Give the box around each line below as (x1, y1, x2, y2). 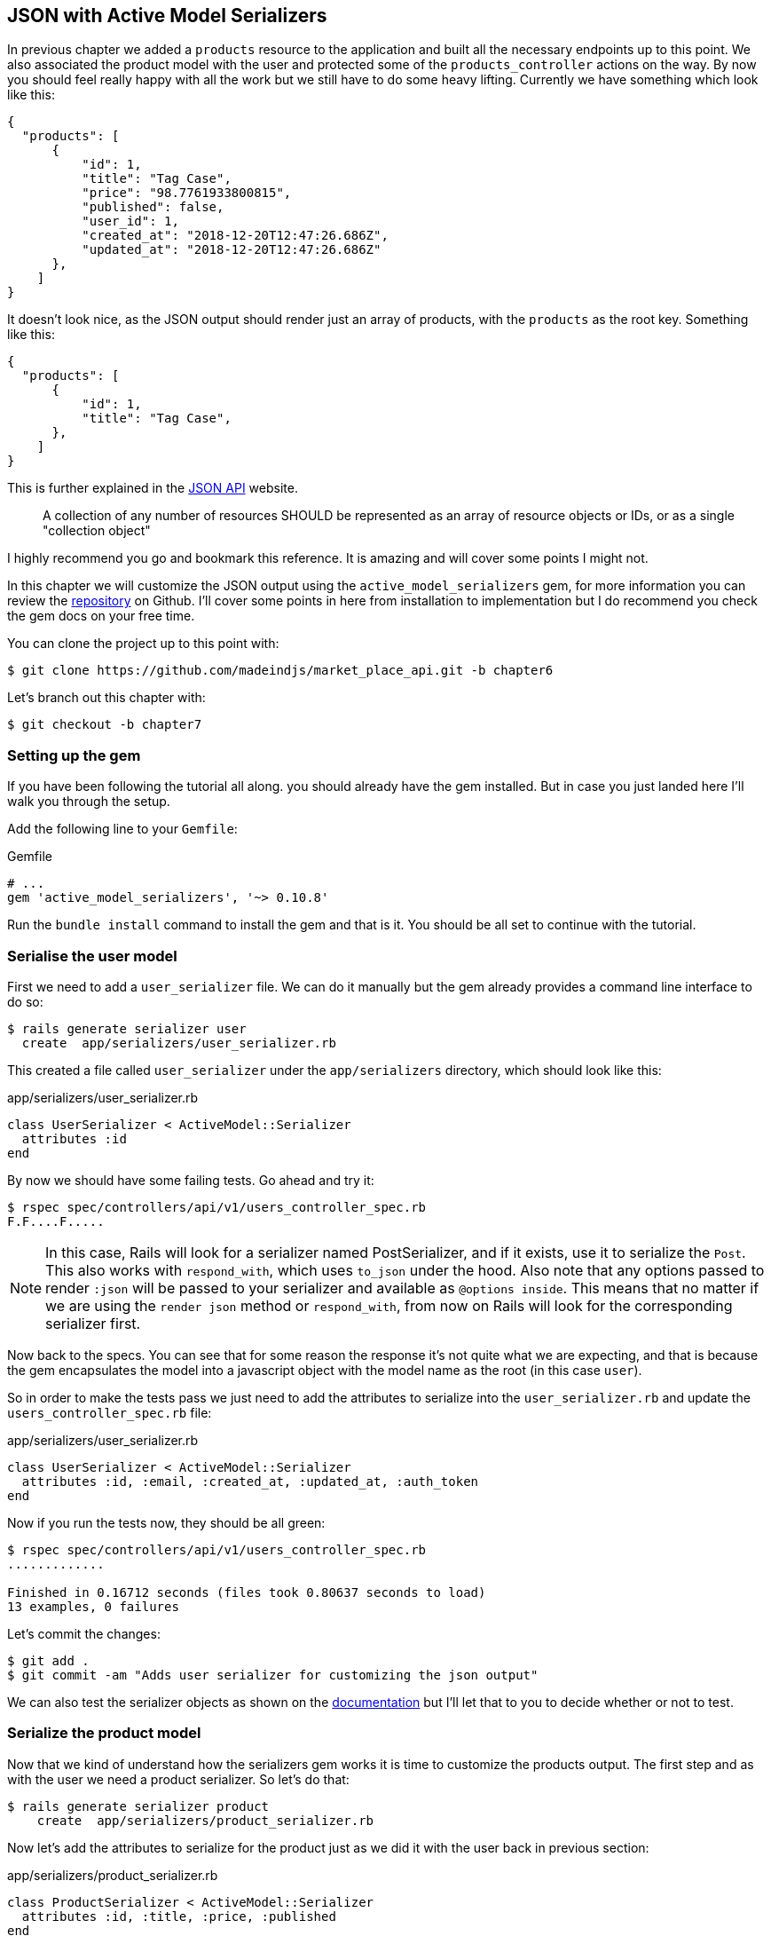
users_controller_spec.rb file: (7, 1404, 212, 1420)
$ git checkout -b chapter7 (7, 717, 202, 732)
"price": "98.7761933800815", (82, 186, 292, 201)
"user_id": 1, (82, 214, 179, 229)
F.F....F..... (7, 1213, 105, 1229)
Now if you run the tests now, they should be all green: (7, 1514, 326, 1530)
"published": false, (82, 200, 224, 215)
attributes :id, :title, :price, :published (21, 1908, 336, 1924)
